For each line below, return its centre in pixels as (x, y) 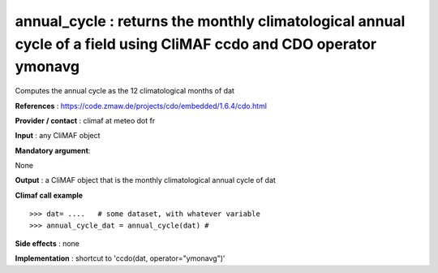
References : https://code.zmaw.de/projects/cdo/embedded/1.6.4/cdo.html (141, 106)
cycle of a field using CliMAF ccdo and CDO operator (196, 44)
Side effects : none (47, 244)
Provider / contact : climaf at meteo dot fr (85, 120)
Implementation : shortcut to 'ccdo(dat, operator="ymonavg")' (120, 258)
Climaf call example (49, 195)
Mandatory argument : (53, 150)
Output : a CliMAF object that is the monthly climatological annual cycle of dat (145, 180)
